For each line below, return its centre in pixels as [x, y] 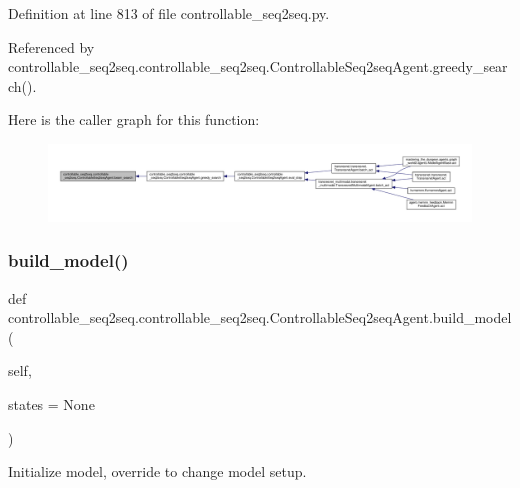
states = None [51, 404]
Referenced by [51, 46]
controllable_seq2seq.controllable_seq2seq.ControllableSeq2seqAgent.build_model [260, 317]
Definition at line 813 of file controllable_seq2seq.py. [169, 13]
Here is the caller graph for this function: [134, 119]
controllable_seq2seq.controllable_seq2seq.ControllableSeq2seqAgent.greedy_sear [258, 66]
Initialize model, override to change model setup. [157, 471]
